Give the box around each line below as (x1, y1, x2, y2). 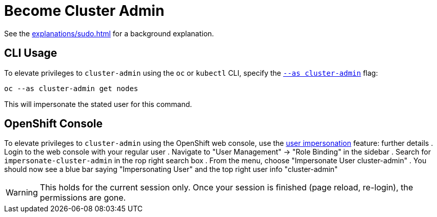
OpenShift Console (4, 117, 103, 131)
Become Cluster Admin (4, 2, 165, 19)
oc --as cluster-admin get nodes (4, 84, 138, 93)
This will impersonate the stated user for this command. (4, 99, 192, 108)
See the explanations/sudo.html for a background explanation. (4, 29, 214, 38)
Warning (6, 187, 38, 198)
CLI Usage (4, 47, 57, 60)
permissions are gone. (39, 192, 126, 203)
